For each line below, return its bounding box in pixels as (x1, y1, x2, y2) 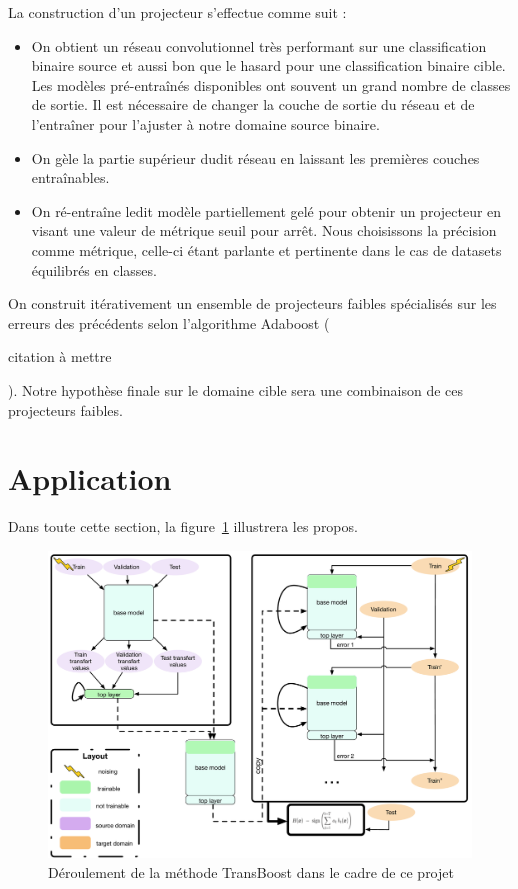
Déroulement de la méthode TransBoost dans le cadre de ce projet (48, 862, 454, 883)
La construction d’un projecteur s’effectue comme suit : (8, 2, 347, 22)
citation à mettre (8, 346, 112, 367)
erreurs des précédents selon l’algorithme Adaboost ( (8, 312, 330, 333)
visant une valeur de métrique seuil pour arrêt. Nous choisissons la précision (31, 220, 497, 241)
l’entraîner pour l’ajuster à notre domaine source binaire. (31, 113, 380, 134)
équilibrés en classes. (31, 259, 157, 280)
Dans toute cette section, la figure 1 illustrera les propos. (8, 516, 358, 537)
